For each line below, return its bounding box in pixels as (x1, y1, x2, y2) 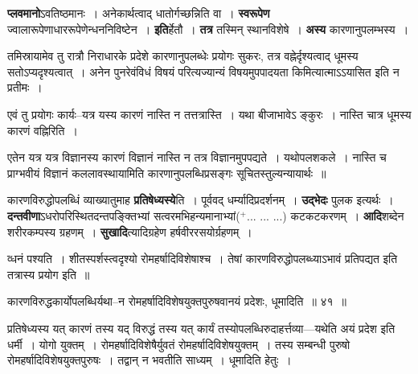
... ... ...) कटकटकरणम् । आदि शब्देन (247, 207, 404, 224)
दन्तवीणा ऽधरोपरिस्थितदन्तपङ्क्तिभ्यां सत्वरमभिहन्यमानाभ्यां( (7, 207, 240, 224)
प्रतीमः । (7, 79, 43, 96)
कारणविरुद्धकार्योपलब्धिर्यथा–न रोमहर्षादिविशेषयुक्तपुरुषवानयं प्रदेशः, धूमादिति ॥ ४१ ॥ (7, 293, 347, 310)
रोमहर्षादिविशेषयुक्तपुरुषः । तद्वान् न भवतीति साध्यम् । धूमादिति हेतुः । (7, 351, 292, 368)
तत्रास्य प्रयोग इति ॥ (7, 265, 90, 282)
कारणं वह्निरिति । (7, 121, 78, 138)
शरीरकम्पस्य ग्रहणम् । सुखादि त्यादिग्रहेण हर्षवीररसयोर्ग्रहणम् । (7, 223, 252, 240)
